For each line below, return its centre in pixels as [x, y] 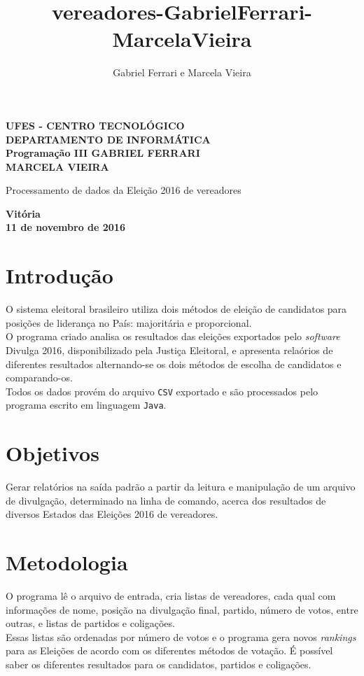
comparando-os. [39, 378]
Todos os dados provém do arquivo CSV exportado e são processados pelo [162, 391]
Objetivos [52, 453]
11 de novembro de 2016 [65, 227]
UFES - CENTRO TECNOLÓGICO [95, 125]
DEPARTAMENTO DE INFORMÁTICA [108, 139]
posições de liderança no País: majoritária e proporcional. [129, 322]
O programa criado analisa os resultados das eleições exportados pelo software [173, 336]
